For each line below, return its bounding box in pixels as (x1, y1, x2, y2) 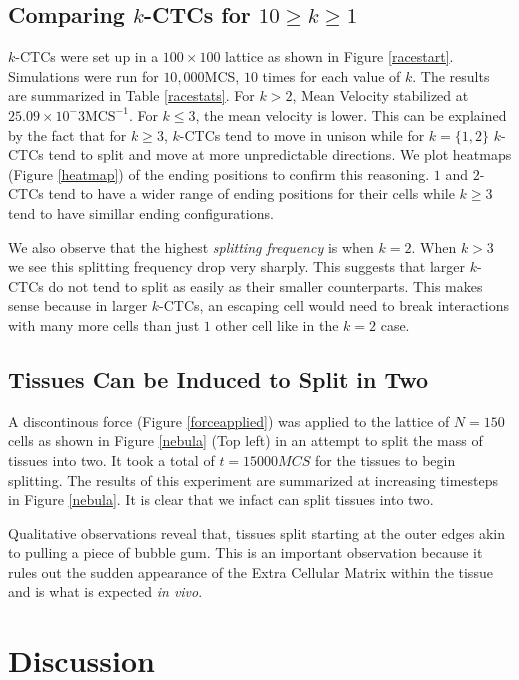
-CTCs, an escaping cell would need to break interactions (159, 295, 509, 316)
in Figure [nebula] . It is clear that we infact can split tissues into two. (8, 489, 434, 510)
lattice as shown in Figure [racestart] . (225, 46, 454, 67)
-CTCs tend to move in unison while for (179, 124, 425, 145)
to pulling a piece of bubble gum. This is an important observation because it (8, 542, 483, 563)
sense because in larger (8, 295, 148, 316)
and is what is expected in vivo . (8, 581, 203, 602)
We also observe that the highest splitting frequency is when (8, 236, 374, 257)
